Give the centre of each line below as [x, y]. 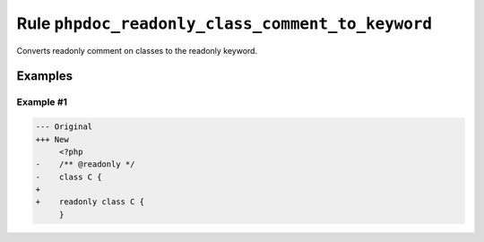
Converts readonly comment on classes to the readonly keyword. [137, 50]
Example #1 [42, 102]
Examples [45, 76]
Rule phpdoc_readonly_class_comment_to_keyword [225, 23]
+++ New [52, 139]
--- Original [64, 127]
